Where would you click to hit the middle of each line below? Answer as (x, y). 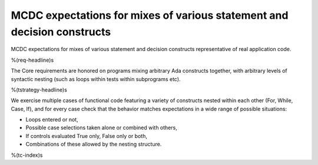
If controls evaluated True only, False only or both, (86, 136)
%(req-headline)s (32, 60)
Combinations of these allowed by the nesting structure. (94, 144)
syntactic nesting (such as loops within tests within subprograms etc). (96, 79)
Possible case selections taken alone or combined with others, (102, 128)
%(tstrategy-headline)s (39, 90)
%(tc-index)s (27, 155)
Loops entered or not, (52, 120)
